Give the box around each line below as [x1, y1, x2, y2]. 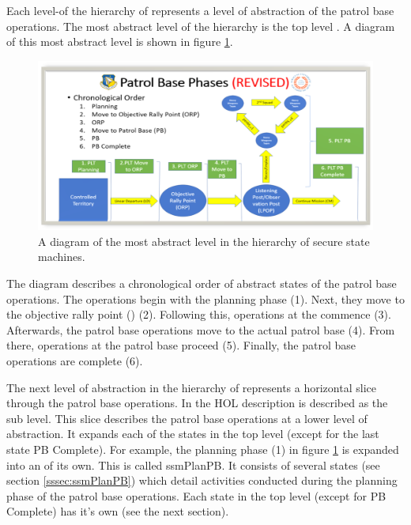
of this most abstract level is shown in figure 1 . [6, 33, 233, 50]
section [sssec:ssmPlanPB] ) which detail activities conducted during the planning [6, 472, 398, 489]
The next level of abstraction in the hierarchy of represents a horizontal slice [6, 379, 376, 395]
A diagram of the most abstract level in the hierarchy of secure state [38, 232, 370, 249]
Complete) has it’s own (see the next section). [6, 503, 229, 519]
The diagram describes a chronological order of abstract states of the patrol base [6, 275, 397, 292]
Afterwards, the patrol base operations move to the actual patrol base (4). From [6, 321, 395, 338]
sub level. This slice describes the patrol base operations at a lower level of [6, 410, 368, 426]
